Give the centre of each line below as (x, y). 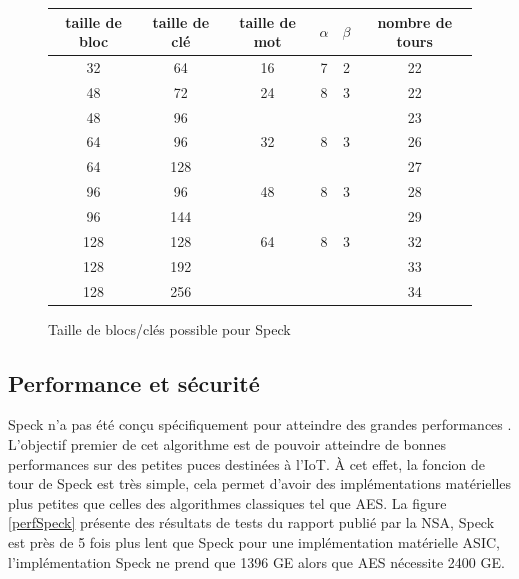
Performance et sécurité (134, 382)
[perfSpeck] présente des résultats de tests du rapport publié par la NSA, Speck (251, 522)
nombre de (415, 21)
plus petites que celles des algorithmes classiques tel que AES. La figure (227, 502)
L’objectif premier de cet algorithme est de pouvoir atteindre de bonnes (227, 444)
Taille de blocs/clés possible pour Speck (169, 328)
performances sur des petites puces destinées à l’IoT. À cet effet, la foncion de (246, 463)
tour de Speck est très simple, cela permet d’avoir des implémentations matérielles (260, 483)
